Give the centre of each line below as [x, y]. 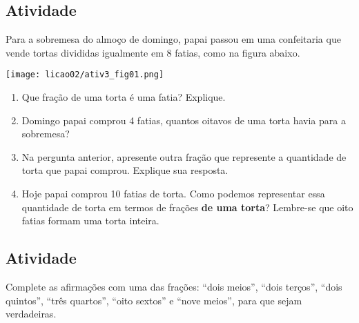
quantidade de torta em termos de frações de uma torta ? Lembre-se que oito [187, 207]
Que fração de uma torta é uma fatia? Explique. [124, 97]
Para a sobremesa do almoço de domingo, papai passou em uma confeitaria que [173, 39]
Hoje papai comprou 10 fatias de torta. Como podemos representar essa [173, 194]
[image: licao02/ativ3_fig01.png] [85, 75]
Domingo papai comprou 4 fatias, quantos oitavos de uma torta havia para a [184, 120]
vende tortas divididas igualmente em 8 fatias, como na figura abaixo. [153, 52]
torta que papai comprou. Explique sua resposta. [125, 170]
